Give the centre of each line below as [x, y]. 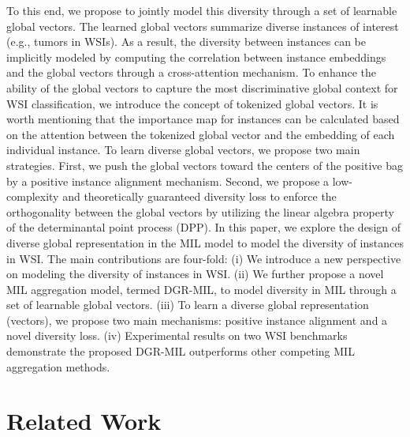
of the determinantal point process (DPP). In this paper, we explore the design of [204, 227]
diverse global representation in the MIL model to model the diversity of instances [205, 242]
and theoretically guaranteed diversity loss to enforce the [199, 196]
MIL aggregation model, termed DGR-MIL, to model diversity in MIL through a [201, 289]
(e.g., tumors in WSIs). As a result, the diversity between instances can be [186, 41]
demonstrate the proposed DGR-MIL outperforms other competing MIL [181, 351]
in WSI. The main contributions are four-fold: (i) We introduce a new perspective [204, 258]
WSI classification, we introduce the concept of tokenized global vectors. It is [192, 103]
